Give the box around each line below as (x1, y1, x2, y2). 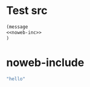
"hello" (6, 75, 26, 82)
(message (6, 24, 28, 30)
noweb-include (6, 55, 85, 69)
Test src (6, 4, 48, 18)
